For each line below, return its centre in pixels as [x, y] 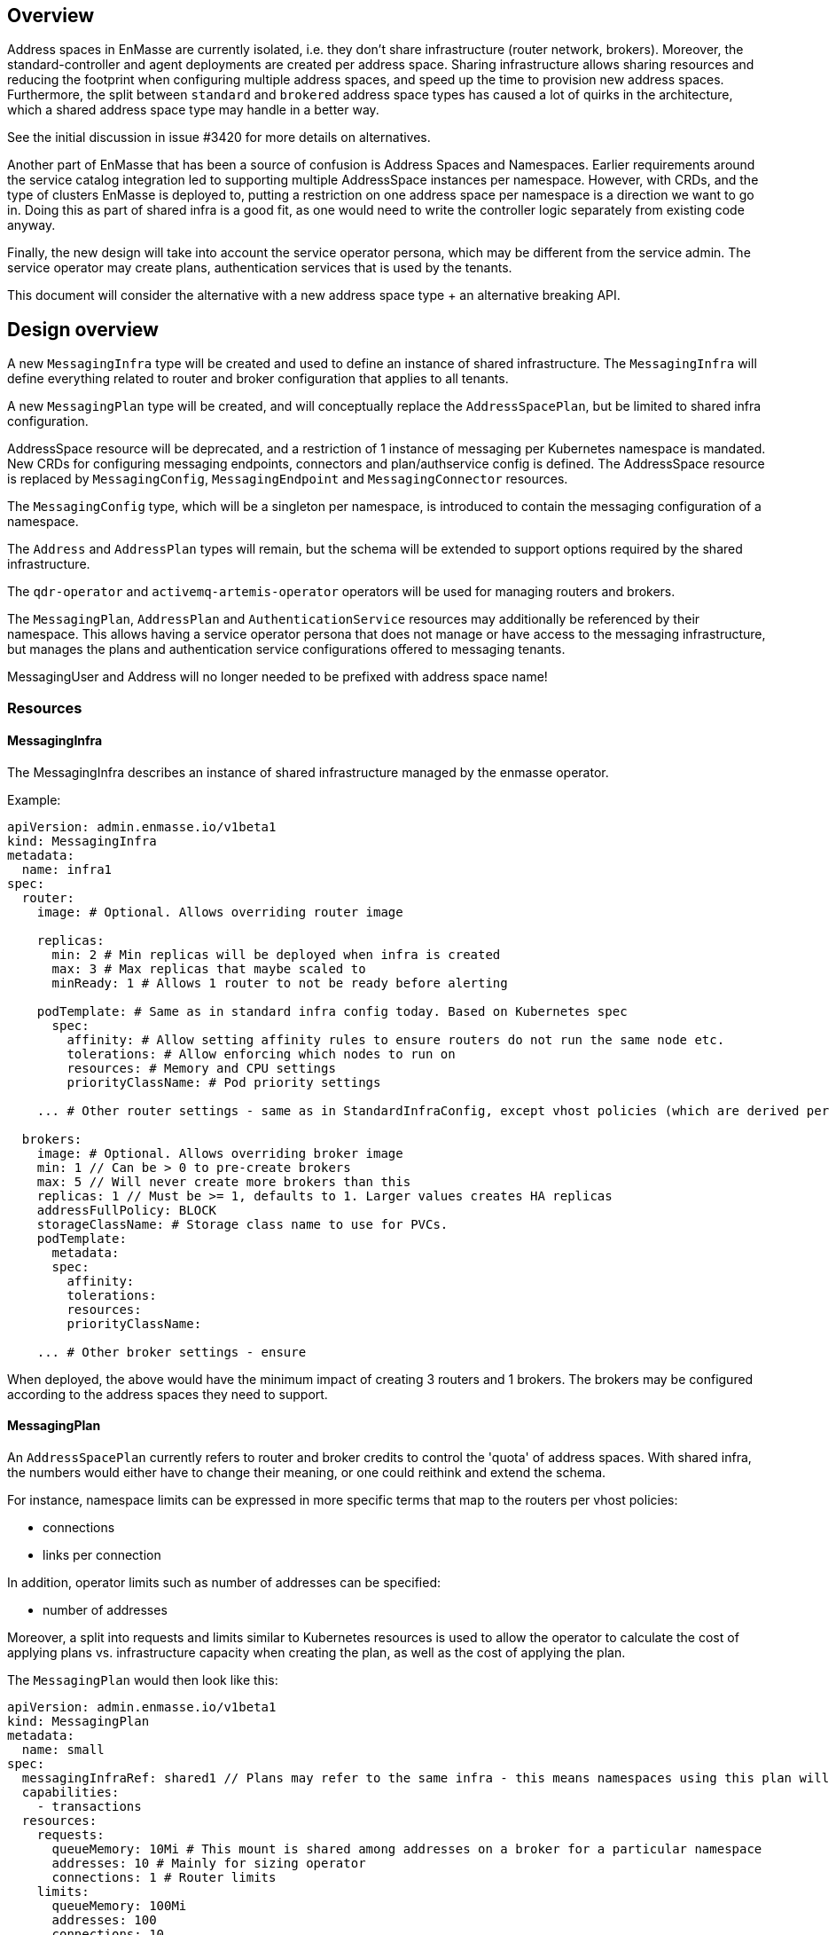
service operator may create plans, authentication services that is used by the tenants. [260, 268]
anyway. [31, 225]
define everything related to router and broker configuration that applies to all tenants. [258, 379]
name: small [63, 1750]
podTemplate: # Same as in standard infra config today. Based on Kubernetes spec [332, 1011]
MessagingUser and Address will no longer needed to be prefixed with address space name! [277, 677]
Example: [34, 799]
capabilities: [70, 1793]
